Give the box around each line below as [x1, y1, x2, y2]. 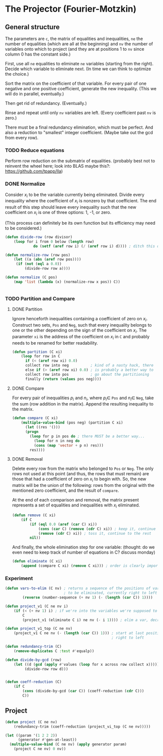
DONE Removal [12, 456, 43, 462]
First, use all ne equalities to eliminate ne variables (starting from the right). [5, 61, 154, 66]
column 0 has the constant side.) [5, 51, 71, 57]
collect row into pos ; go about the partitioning [25, 372, 149, 377]
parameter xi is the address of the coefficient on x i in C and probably [12, 333, 150, 341]
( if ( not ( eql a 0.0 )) [16, 262, 62, 267]
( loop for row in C [21, 354, 61, 359]
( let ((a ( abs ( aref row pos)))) [14, 257, 81, 262]
